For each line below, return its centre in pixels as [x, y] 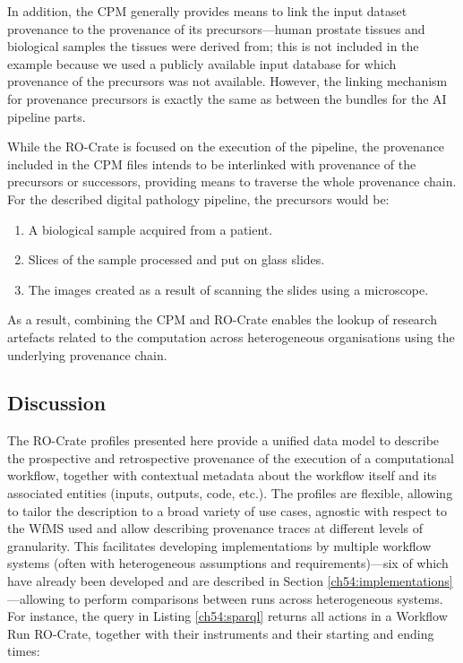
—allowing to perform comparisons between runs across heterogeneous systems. [225, 598]
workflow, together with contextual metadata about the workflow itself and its [222, 475]
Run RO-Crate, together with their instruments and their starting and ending [221, 633]
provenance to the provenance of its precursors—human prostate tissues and [216, 28]
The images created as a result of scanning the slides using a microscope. [228, 289]
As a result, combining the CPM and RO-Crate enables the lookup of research [222, 319]
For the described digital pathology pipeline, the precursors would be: [198, 198]
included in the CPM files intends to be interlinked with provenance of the [212, 164]
